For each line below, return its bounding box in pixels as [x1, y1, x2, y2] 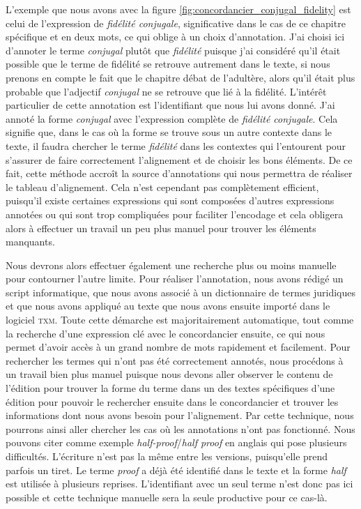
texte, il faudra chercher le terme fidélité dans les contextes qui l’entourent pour [6, 138, 346, 153]
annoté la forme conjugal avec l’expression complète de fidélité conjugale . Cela [6, 111, 338, 126]
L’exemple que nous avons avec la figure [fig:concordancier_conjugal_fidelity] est [6, 2, 351, 16]
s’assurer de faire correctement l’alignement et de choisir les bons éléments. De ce [6, 152, 353, 167]
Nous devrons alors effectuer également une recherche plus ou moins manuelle [6, 257, 337, 272]
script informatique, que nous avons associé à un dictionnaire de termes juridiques [6, 284, 356, 299]
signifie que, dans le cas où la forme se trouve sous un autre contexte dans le [6, 125, 332, 139]
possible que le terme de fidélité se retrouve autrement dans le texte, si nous [6, 56, 330, 71]
